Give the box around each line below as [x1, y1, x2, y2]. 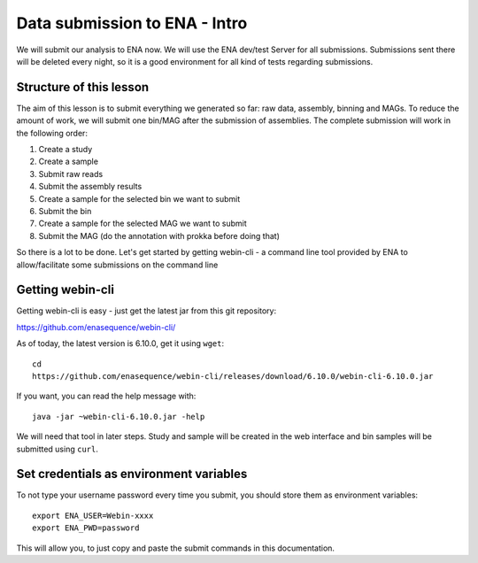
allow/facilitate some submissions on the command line [16, 259, 219, 270]
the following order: [16, 127, 89, 138]
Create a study [38, 144, 93, 155]
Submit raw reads [38, 168, 104, 179]
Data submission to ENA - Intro [16, 13, 248, 33]
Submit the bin [38, 205, 92, 216]
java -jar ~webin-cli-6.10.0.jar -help [32, 412, 205, 421]
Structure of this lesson [16, 80, 150, 95]
